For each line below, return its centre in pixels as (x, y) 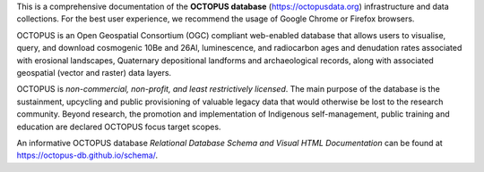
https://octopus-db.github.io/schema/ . (87, 155)
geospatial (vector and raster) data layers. (94, 72)
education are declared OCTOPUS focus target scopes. (119, 127)
